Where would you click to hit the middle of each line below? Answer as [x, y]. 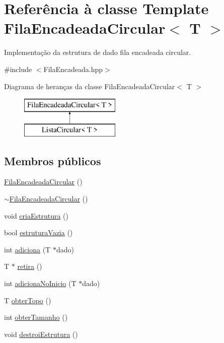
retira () [30, 266]
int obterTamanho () [36, 317]
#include [18, 69]
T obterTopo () [28, 300]
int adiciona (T [27, 249]
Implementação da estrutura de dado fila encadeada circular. [98, 52]
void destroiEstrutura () [41, 334]
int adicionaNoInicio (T [40, 283]
